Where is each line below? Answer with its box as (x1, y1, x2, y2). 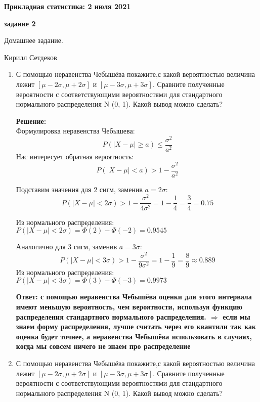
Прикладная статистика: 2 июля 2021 (4, 1, 131, 11)
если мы (223, 311, 250, 322)
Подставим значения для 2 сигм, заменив (16, 184, 143, 194)
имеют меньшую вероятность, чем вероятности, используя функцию (16, 301, 243, 312)
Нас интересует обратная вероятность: (16, 151, 134, 162)
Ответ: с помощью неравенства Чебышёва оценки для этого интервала (16, 291, 252, 302)
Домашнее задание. (4, 35, 63, 46)
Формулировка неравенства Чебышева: (16, 125, 135, 136)
